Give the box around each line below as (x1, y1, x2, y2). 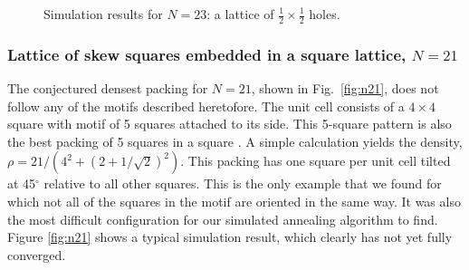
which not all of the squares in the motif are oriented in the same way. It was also (7, 192, 461, 211)
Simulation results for (43, 5, 163, 23)
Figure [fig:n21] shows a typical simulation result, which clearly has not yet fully (7, 227, 453, 246)
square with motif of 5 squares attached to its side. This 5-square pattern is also (7, 114, 452, 133)
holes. (309, 5, 340, 23)
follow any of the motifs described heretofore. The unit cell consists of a (7, 96, 405, 115)
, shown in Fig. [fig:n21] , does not (251, 79, 439, 98)
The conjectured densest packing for (7, 79, 208, 98)
